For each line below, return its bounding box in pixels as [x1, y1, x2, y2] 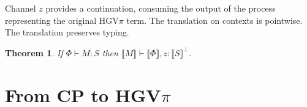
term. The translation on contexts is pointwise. [126, 13, 303, 26]
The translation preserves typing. [5, 26, 129, 39]
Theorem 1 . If [5, 46, 63, 59]
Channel [5, 2, 36, 14]
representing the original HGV [5, 13, 119, 26]
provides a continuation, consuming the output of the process [45, 2, 276, 14]
